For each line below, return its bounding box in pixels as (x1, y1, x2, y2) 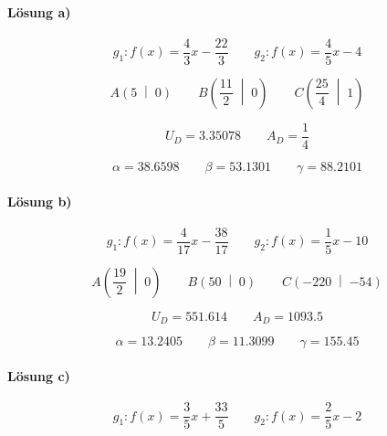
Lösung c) (7, 366, 70, 385)
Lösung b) (7, 191, 72, 210)
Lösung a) (7, 2, 71, 21)
